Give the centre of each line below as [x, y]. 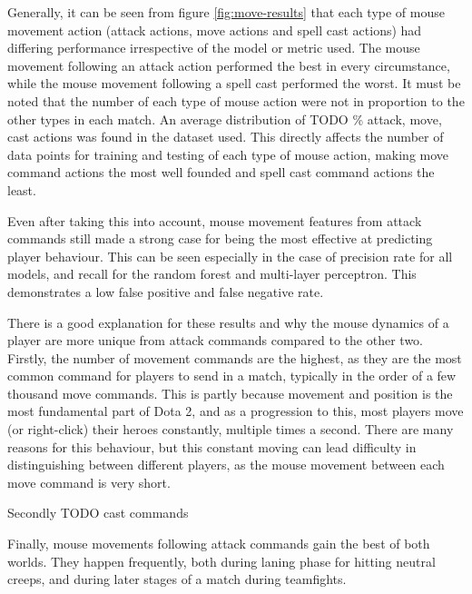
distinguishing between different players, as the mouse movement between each [226, 465]
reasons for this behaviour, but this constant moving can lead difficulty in [212, 446]
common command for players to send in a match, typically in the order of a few [232, 376]
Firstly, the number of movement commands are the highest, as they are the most [235, 357]
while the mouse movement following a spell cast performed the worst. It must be [234, 83]
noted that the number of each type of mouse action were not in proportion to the [236, 100]
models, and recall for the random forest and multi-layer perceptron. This [212, 274]
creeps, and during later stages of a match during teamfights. [177, 579]
